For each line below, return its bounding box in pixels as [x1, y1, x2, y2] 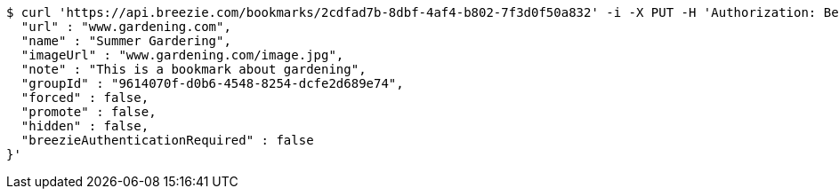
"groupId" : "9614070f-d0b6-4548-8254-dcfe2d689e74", [20, 76, 404, 90]
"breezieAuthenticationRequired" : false [20, 133, 314, 147]
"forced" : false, [20, 90, 149, 105]
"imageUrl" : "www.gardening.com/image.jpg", [20, 48, 344, 62]
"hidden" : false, [20, 119, 149, 133]
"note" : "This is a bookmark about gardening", [20, 62, 367, 76]
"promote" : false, [20, 105, 157, 119]
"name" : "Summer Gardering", [20, 34, 231, 48]
